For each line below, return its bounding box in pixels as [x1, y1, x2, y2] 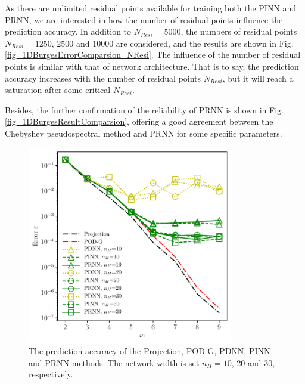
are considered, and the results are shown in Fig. [116, 36, 294, 49]
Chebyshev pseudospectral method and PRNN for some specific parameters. [5, 126, 282, 139]
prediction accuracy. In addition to [5, 25, 132, 38]
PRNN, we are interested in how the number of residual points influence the [5, 13, 283, 26]
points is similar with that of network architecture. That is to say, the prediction [5, 60, 299, 72]
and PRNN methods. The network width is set [29, 356, 200, 368]
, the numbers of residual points [180, 25, 297, 38]
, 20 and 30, [231, 356, 275, 368]
